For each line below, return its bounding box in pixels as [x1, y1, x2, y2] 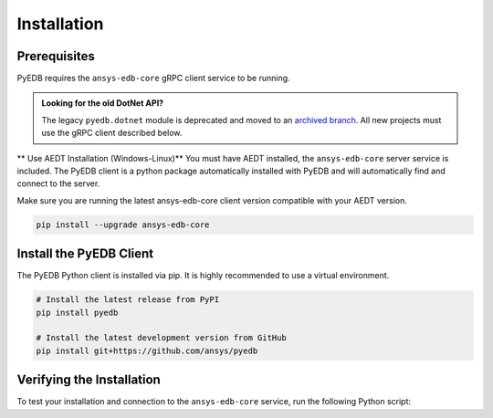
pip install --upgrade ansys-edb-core [36, 219, 210, 230]
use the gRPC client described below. [41, 128, 183, 139]
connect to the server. [16, 178, 100, 189]
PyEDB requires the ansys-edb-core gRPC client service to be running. [16, 73, 291, 84]
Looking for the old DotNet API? [41, 98, 164, 109]
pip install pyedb [36, 307, 119, 318]
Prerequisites [16, 48, 95, 64]
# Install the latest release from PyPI [36, 295, 219, 305]
